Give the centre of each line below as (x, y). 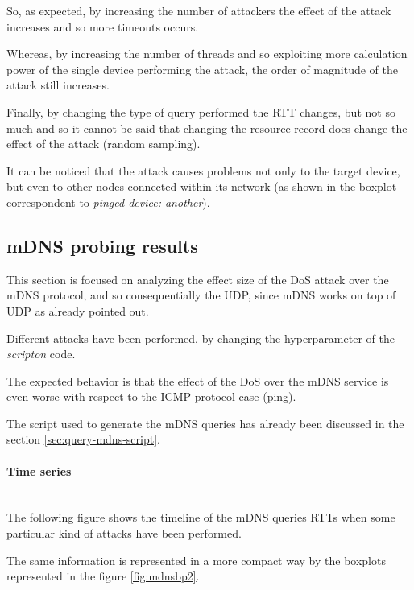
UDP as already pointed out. (78, 310)
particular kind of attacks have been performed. (124, 533)
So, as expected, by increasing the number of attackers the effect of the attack (199, 10)
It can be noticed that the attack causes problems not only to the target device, (203, 170)
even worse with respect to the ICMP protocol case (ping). (151, 396)
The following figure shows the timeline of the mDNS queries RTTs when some (201, 517)
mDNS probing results (102, 245)
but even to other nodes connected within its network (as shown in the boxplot (202, 186)
